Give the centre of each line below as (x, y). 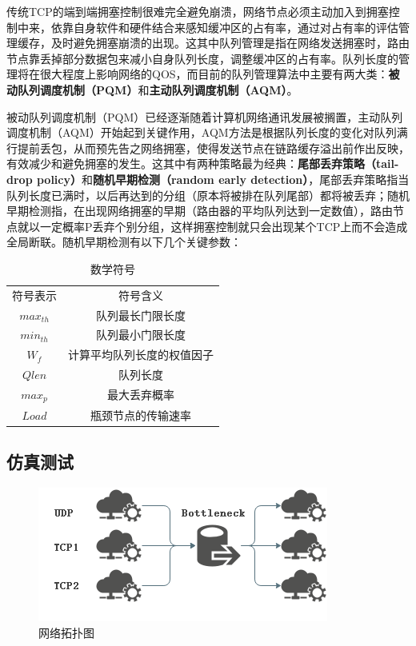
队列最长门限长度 (141, 315)
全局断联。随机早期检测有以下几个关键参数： (124, 242)
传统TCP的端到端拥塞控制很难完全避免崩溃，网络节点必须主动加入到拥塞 (198, 11)
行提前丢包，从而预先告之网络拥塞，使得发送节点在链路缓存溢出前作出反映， (208, 148)
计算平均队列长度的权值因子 (141, 355)
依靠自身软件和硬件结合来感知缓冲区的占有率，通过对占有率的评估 (224, 27)
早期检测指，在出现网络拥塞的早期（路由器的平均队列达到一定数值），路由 (200, 211)
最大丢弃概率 (141, 395)
